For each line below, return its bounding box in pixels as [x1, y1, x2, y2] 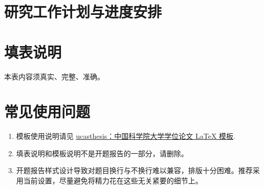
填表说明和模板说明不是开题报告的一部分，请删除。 [16, 148, 188, 158]
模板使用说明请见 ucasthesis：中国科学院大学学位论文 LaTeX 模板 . [16, 131, 235, 141]
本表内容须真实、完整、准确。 [4, 71, 104, 81]
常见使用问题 [4, 101, 91, 122]
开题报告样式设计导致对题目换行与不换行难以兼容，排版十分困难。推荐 [16, 165, 253, 176]
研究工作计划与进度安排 [4, 1, 162, 22]
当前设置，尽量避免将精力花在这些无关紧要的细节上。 [23, 175, 203, 185]
